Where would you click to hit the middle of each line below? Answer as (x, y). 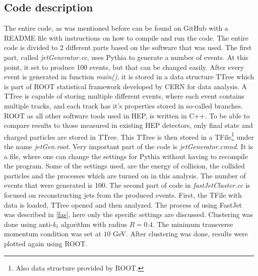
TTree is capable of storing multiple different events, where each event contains (124, 96)
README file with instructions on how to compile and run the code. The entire (126, 37)
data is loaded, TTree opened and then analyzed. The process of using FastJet (123, 204)
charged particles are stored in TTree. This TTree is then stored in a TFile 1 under (129, 136)
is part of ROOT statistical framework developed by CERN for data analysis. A (126, 86)
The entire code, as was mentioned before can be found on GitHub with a (116, 28)
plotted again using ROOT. (46, 243)
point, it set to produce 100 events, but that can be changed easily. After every (124, 67)
